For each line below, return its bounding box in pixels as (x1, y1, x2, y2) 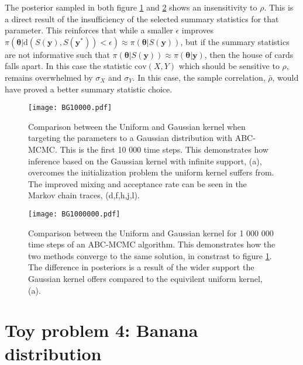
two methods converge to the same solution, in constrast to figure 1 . (28, 249, 272, 261)
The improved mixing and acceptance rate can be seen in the (28, 177, 247, 190)
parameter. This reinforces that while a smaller (5, 24, 173, 36)
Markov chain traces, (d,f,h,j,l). (28, 189, 140, 201)
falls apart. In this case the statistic (5, 60, 132, 72)
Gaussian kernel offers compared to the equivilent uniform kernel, (28, 273, 263, 284)
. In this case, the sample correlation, (132, 71, 266, 83)
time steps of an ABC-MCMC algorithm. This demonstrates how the (28, 238, 276, 250)
